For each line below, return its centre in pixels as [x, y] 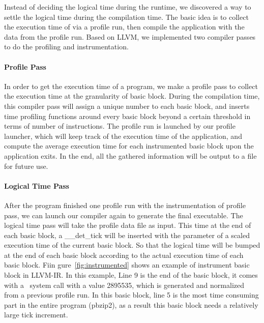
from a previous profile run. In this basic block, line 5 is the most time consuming [131, 295]
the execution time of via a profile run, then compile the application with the [124, 27]
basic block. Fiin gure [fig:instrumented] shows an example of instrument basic [127, 265]
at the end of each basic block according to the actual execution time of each [124, 255]
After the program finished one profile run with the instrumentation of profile [125, 205]
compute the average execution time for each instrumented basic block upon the [129, 146]
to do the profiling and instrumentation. [66, 47]
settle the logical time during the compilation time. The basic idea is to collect [126, 17]
